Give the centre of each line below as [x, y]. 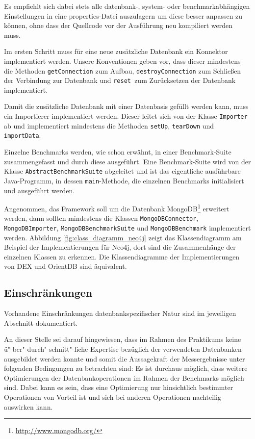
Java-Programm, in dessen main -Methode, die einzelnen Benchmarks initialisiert [124, 180]
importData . [23, 135]
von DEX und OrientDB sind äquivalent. [65, 266]
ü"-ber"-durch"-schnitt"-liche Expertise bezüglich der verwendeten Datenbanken [123, 349]
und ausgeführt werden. [39, 190]
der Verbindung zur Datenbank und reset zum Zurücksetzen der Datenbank [120, 80]
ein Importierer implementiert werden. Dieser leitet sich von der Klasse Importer [126, 116]
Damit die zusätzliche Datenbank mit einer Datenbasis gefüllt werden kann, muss [126, 106]
